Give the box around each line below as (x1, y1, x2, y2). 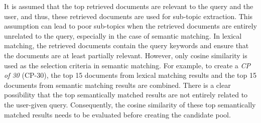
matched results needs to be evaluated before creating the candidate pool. (4, 109, 231, 119)
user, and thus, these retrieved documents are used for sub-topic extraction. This (4, 11, 253, 21)
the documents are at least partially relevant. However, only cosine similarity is (4, 50, 247, 60)
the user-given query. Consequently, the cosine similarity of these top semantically (4, 99, 256, 109)
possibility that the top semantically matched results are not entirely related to (4, 89, 248, 100)
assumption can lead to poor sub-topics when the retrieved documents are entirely (4, 21, 257, 31)
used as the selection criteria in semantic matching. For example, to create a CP (4, 60, 251, 70)
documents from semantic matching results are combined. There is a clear (4, 79, 231, 90)
